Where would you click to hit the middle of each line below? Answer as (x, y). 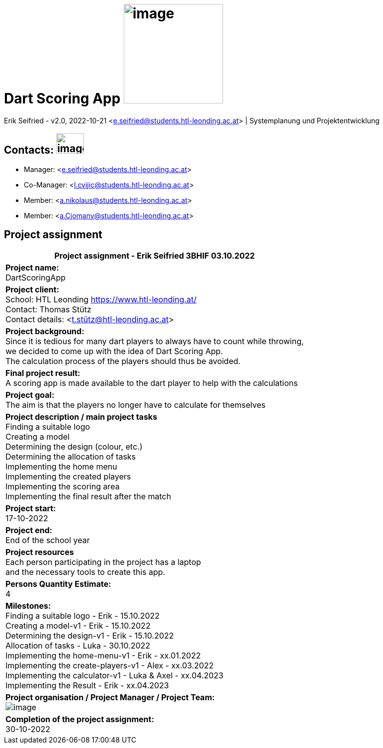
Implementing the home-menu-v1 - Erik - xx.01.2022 (103, 656)
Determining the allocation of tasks (71, 457)
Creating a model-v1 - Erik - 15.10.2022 (78, 626)
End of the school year (48, 540)
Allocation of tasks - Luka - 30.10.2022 (78, 646)
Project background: (45, 331)
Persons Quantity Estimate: (58, 584)
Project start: (31, 509)
